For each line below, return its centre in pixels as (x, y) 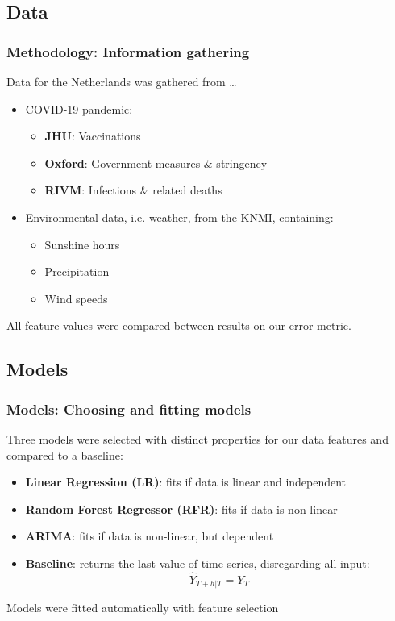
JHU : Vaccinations (93, 136)
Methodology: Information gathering (128, 51)
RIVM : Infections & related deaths (133, 190)
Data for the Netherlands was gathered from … (122, 81)
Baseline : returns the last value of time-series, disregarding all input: (197, 563)
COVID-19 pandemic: (79, 108)
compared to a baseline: (65, 454)
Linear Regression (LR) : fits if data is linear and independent (186, 482)
